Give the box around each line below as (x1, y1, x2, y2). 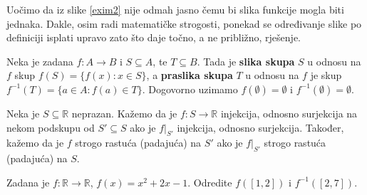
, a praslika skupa (146, 68, 233, 83)
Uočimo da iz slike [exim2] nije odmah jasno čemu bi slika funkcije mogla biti (6, 2, 344, 16)
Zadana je (6, 174, 50, 189)
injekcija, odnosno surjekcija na (220, 105, 358, 120)
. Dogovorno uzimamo (142, 81, 238, 96)
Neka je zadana (6, 53, 73, 68)
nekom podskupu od (6, 120, 95, 135)
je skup (310, 68, 342, 83)
